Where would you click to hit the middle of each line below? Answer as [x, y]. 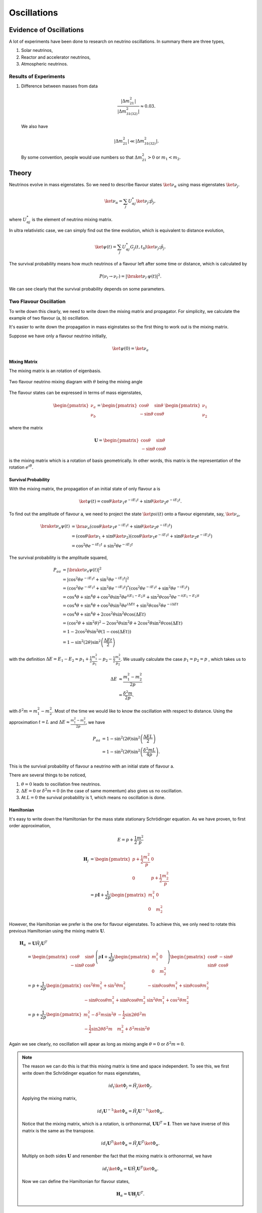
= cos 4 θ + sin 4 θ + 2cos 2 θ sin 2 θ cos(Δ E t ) [104, 614]
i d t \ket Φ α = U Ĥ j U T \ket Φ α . [130, 1169]
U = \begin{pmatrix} [117, 441]
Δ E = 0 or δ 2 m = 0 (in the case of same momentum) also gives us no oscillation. [102, 791]
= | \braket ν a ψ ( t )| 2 [82, 570]
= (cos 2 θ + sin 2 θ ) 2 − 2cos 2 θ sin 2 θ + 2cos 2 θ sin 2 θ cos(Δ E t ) [123, 623]
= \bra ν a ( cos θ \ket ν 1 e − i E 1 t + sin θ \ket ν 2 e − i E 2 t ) [122, 526]
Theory [20, 173]
